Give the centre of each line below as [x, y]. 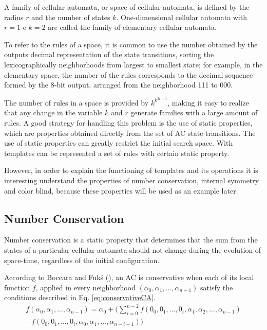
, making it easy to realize [208, 102]
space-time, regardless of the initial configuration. [82, 260]
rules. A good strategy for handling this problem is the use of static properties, [128, 123]
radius [14, 17]
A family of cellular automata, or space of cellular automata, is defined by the [127, 7]
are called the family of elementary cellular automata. [132, 27]
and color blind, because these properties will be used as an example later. [121, 190]
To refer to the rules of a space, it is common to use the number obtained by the [131, 44]
